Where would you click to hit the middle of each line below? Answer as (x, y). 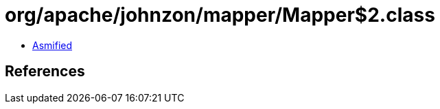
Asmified (53, 45)
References (45, 72)
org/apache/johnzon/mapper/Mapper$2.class (220, 15)
